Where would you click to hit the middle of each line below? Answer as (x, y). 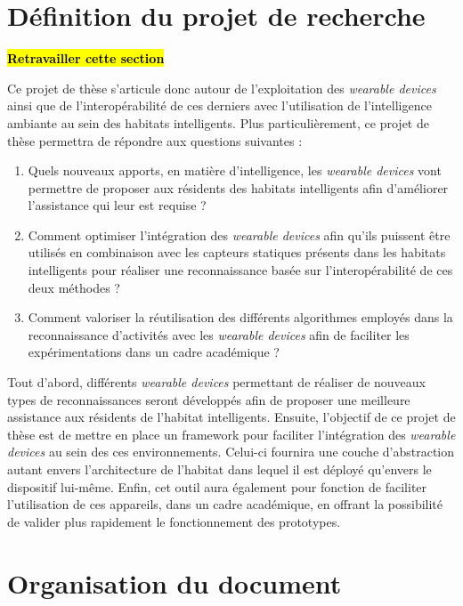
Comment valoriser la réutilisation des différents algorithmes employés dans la (240, 317)
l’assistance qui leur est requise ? (117, 205)
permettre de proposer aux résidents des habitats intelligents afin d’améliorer (238, 187)
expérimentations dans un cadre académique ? (154, 352)
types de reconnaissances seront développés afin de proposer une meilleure (209, 399)
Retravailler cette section (86, 58)
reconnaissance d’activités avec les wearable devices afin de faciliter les (219, 334)
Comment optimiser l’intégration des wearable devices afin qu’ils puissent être (239, 234)
